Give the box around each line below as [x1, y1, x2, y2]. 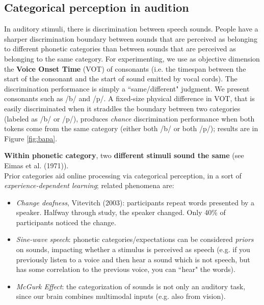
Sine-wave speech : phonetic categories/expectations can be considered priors [16, 234, 254, 245]
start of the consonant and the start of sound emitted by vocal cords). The [4, 73, 237, 84]
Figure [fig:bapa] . [4, 133, 58, 143]
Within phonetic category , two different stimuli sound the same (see [4, 150, 244, 161]
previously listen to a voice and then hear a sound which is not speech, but [16, 254, 250, 264]
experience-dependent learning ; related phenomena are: [4, 180, 174, 191]
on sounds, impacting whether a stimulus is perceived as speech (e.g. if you [16, 244, 250, 255]
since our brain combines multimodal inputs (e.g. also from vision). [16, 291, 226, 301]
